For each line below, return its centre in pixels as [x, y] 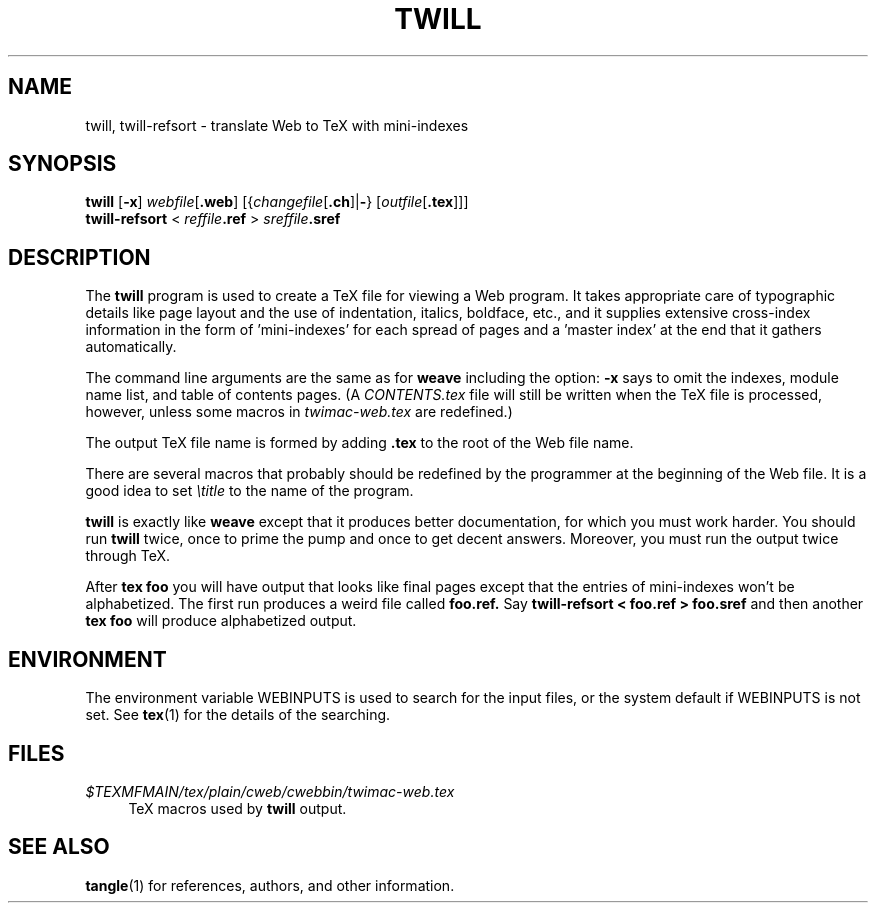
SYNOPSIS [62, 164]
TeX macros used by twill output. [237, 808]
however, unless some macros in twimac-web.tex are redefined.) [299, 412]
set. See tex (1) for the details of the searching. [238, 715]
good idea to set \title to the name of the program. [249, 491]
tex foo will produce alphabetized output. [221, 621]
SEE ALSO [59, 847]
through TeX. [128, 556]
